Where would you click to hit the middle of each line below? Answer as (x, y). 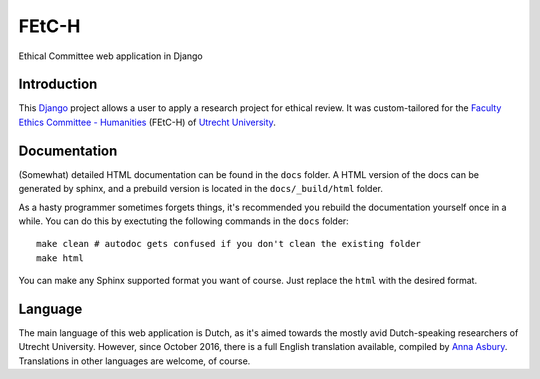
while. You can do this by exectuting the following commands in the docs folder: (183, 221)
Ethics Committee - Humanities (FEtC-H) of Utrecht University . (147, 122)
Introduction (58, 84)
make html (60, 258)
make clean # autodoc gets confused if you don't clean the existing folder (229, 244)
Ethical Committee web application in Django (111, 56)
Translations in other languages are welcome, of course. (134, 361)
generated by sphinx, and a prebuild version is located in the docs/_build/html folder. (201, 189)
